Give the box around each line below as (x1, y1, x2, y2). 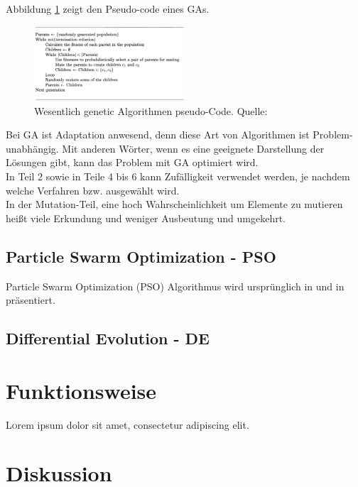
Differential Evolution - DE (6, 327, 210, 349)
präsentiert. (6, 292, 55, 307)
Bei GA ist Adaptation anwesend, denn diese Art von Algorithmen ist (6, 127, 310, 142)
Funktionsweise (6, 376, 157, 405)
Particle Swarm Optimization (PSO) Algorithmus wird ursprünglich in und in (6, 278, 345, 293)
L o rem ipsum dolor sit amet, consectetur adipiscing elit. (6, 417, 249, 432)
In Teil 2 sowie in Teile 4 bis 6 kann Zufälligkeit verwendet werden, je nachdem (6, 168, 350, 183)
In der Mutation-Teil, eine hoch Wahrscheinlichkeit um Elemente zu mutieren (6, 197, 343, 212)
